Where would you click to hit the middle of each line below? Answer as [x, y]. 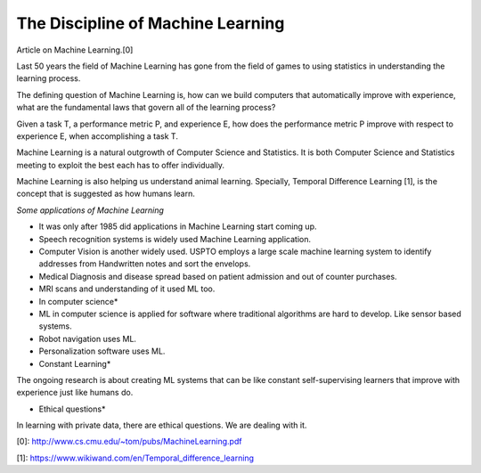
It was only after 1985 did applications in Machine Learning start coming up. [178, 226]
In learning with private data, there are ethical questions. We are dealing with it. [162, 425]
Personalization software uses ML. [102, 351]
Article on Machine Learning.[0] [75, 50]
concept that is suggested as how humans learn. [106, 194]
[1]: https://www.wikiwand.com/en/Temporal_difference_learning [135, 458]
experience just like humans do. [75, 393]
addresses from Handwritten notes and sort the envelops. [145, 264]
